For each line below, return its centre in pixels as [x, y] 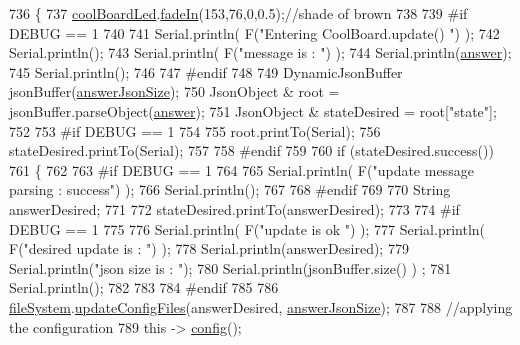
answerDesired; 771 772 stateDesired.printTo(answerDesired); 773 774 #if [234, 208]
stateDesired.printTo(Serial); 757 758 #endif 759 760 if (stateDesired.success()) [251, 150]
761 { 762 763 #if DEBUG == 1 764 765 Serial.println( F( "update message [241, 169]
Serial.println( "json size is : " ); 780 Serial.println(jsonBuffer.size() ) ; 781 [230, 267]
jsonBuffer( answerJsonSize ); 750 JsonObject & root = [174, 91]
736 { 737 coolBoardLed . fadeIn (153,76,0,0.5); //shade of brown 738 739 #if [238, 13]
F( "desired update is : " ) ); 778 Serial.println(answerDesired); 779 [209, 248]
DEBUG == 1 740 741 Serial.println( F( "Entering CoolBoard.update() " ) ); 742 [254, 32]
